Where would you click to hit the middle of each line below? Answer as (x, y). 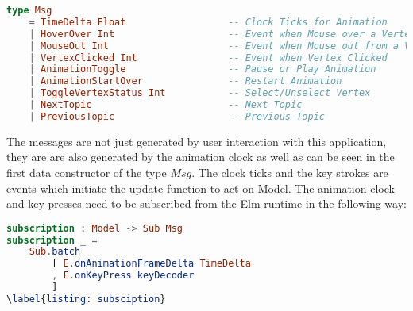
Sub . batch (55, 252)
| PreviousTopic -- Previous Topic (177, 116)
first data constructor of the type (87, 172)
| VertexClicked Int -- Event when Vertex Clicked (208, 58)
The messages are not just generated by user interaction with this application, (197, 141)
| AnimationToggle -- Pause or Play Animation (203, 69)
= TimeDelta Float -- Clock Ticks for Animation (208, 22)
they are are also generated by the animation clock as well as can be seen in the (201, 157)
